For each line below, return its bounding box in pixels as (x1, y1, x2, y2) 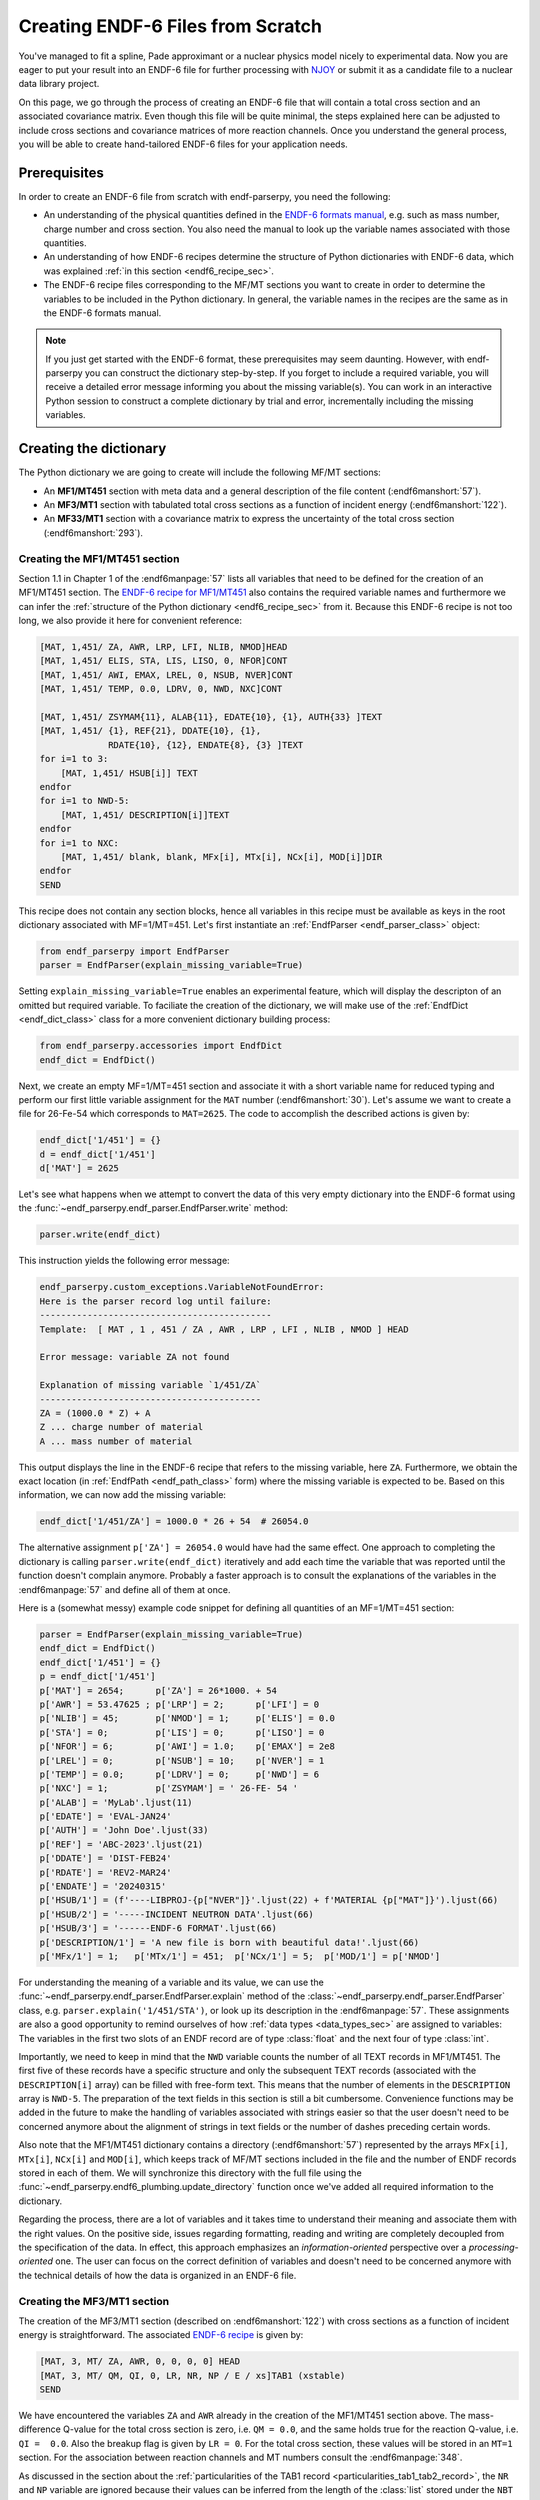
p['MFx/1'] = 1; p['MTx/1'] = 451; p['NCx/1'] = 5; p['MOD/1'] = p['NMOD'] (39, 1950, 441, 1962)
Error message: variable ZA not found (39, 1351, 230, 1363)
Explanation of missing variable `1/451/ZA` (39, 1380, 262, 1391)
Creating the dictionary (18, 440, 167, 457)
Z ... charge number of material (39, 1421, 204, 1433)
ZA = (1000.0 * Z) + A (39, 1407, 151, 1419)
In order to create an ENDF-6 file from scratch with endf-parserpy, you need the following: (18, 190, 391, 202)
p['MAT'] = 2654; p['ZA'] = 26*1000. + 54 (39, 1685, 277, 1696)
